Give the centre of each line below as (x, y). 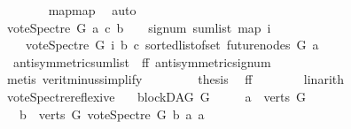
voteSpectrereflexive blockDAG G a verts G (156, 96)
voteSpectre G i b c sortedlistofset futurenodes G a (172, 45)
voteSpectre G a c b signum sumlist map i (139, 27)
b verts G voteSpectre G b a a (112, 114)
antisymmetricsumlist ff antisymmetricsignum (142, 61)
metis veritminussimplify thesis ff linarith (175, 79)
